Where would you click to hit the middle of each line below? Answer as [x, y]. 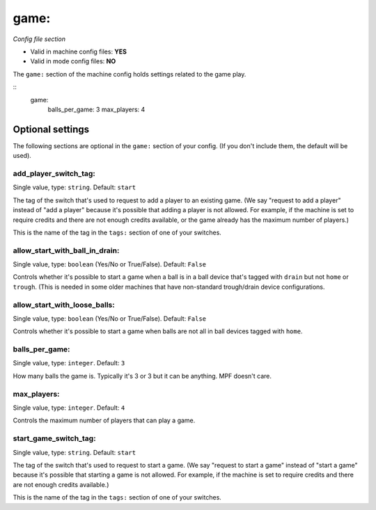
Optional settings [51, 129]
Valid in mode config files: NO [73, 61]
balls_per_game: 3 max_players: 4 [96, 109]
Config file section [39, 39]
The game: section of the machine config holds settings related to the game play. [130, 74]
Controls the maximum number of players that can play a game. [104, 420]
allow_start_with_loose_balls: [64, 305]
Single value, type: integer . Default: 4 [69, 408]
